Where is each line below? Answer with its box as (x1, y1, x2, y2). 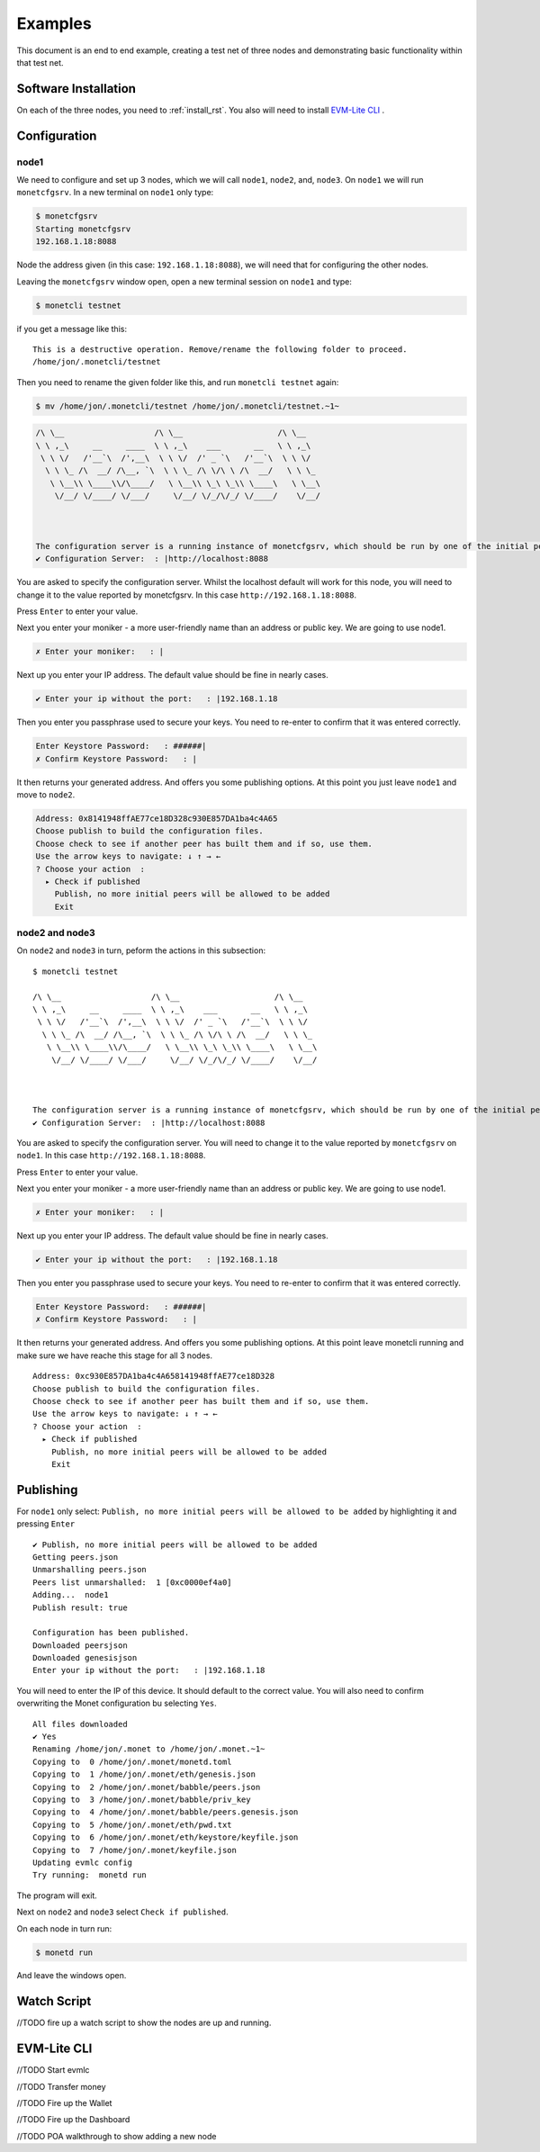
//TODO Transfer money (16, 2081, 107, 2092)
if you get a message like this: (16, 323, 128, 334)
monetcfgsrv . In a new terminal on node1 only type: (16, 187, 214, 198)
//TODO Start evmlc (16, 2065, 90, 2075)
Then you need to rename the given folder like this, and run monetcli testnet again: (16, 376, 339, 387)
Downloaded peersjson (32, 1640, 128, 1651)
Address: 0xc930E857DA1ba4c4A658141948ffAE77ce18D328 (32, 1371, 274, 1382)
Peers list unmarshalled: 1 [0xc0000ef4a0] (32, 1577, 233, 1588)
